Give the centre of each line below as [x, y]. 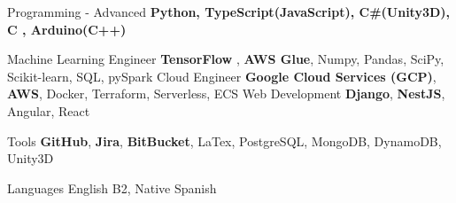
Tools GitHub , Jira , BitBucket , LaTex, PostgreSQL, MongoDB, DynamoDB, [224, 141]
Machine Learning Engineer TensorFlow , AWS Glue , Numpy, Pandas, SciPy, [226, 59]
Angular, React [49, 110]
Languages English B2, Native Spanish [112, 187]
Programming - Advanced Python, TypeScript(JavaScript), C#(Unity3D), [229, 12]
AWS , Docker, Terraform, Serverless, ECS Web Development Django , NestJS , [226, 94]
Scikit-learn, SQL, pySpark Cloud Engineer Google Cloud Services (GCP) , [222, 76]
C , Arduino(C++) [67, 29]
